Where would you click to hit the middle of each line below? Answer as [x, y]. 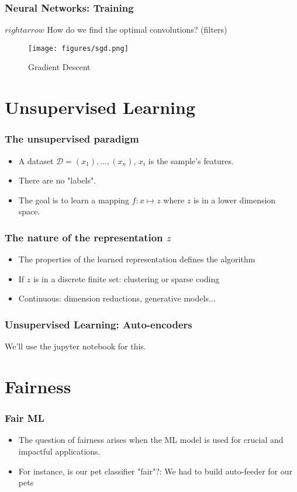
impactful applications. [59, 451]
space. [29, 211]
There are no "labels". [57, 180]
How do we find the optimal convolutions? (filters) [137, 30]
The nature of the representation [84, 237]
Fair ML [25, 418]
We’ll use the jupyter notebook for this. [75, 346]
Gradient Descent [59, 67]
